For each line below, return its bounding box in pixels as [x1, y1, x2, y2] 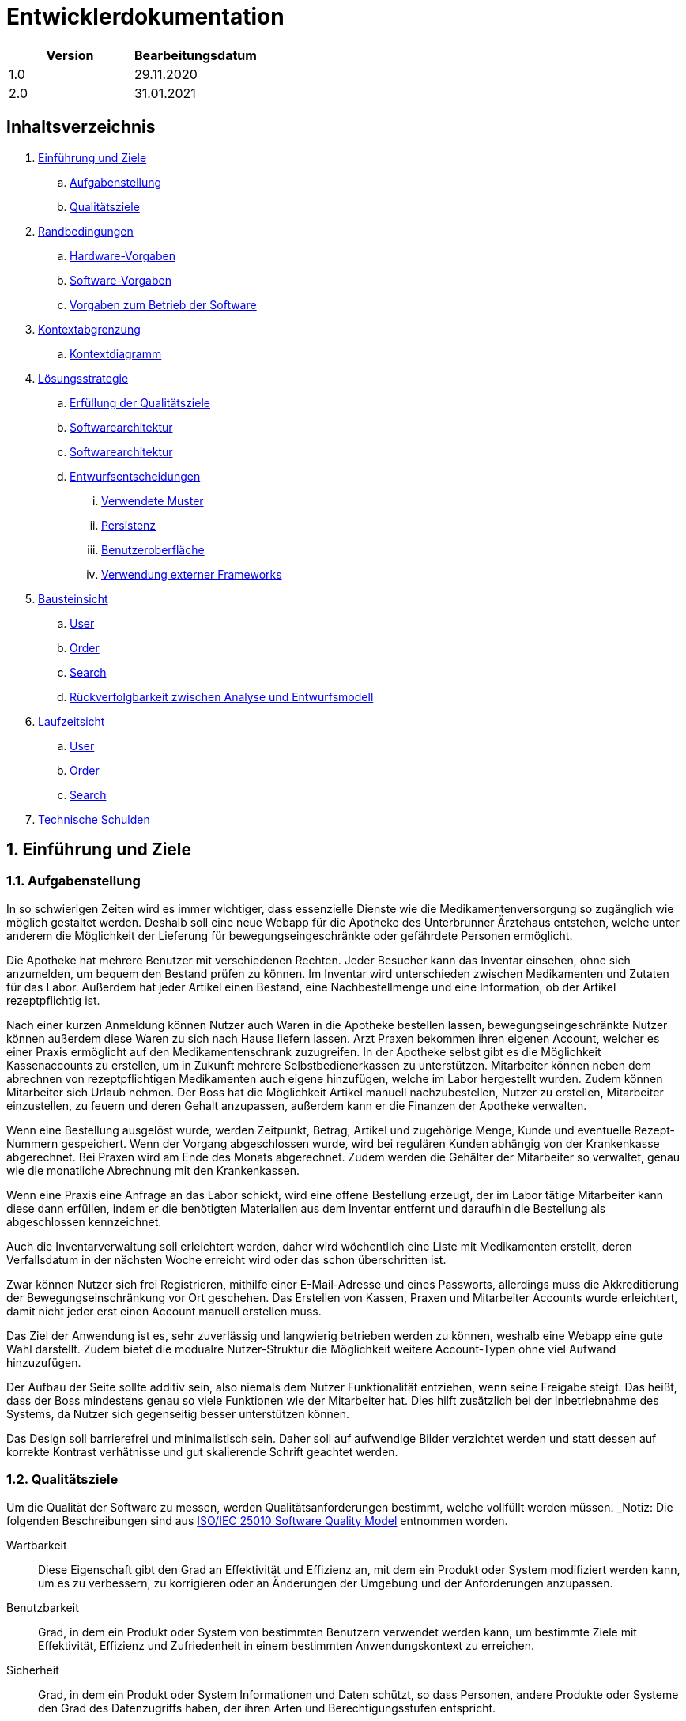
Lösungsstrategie [38, 371, 129, 385]
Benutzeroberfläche [101, 542, 205, 557]
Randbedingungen [38, 224, 134, 238]
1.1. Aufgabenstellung [6, 873, 141, 889]
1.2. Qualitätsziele [6, 1471, 119, 1488]
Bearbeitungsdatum [134, 47, 257, 63]
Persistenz [101, 518, 156, 532]
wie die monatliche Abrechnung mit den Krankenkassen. [6, 1163, 300, 1177]
